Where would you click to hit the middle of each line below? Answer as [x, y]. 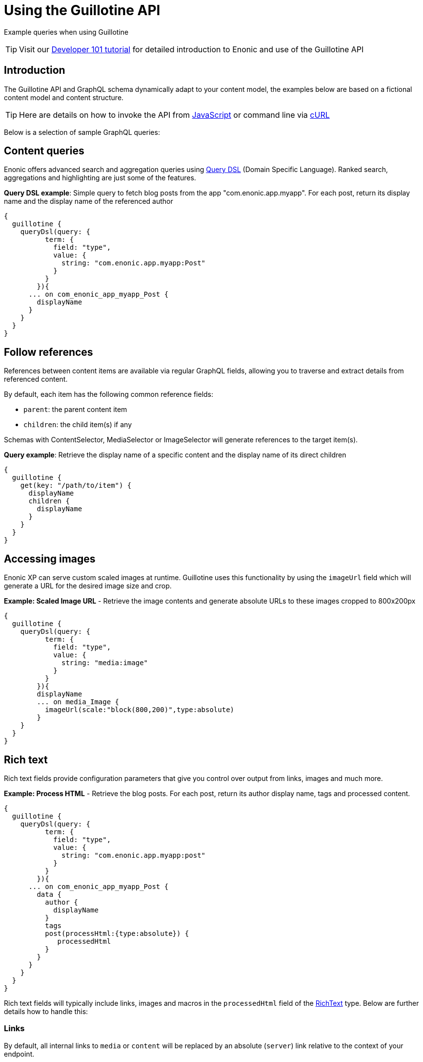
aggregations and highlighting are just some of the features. [100, 178]
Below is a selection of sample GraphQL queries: [82, 132]
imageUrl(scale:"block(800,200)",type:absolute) [140, 710]
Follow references [49, 352]
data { [49, 894]
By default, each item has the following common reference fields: [109, 394]
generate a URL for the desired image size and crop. [88, 586]
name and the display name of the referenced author [89, 201]
